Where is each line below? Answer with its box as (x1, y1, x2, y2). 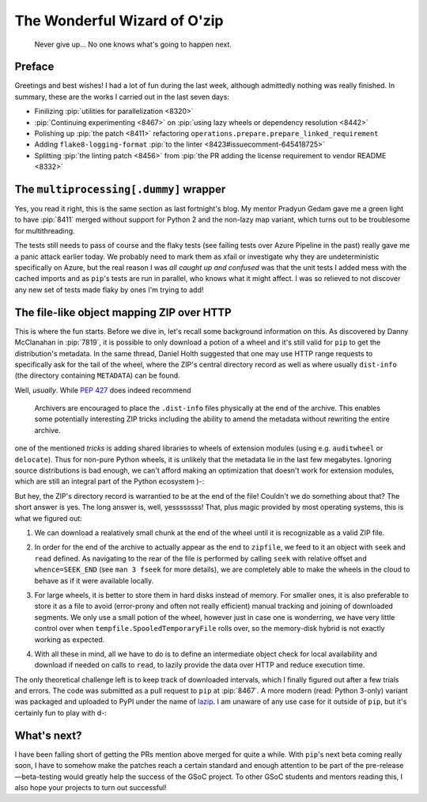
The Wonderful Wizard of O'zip (14, 12, 224, 29)
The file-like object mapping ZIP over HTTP (14, 306, 232, 319)
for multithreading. (14, 226, 75, 235)
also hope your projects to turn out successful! (14, 782, 168, 792)
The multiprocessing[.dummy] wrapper (14, 183, 226, 196)
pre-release (365, 761, 404, 770)
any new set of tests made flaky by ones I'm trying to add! (14, 285, 204, 295)
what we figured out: (14, 513, 82, 523)
